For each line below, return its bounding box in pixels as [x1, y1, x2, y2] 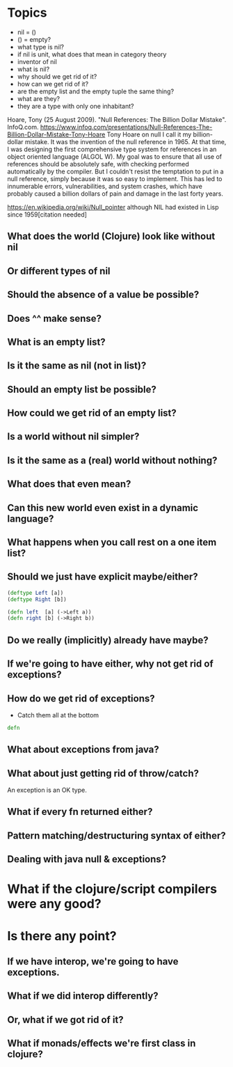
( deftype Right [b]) [7, 595, 67, 603]
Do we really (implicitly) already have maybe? [7, 634, 209, 646]
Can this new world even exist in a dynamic [7, 501, 199, 513]
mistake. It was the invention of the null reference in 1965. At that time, [24, 137, 227, 146]
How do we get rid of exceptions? [7, 692, 155, 704]
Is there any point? [7, 928, 117, 944]
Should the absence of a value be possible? [7, 289, 200, 301]
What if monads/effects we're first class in [7, 1038, 196, 1050]
